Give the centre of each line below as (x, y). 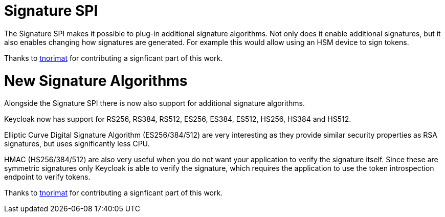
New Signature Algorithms (96, 81)
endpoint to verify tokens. (47, 177)
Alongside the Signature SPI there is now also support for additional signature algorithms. (154, 103)
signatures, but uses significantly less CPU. (77, 144)
